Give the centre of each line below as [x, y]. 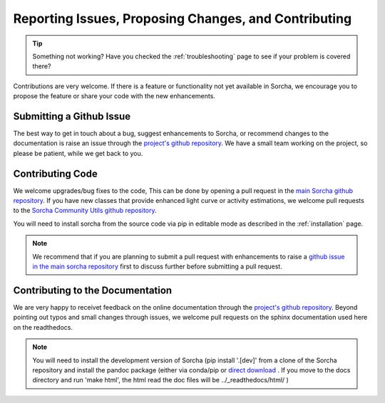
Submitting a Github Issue [72, 116]
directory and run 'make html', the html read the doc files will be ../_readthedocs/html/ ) [160, 380]
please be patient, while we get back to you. [78, 153]
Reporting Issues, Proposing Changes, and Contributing [183, 19]
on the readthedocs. [43, 327]
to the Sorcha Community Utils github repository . [85, 211]
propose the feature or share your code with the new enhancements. [114, 96]
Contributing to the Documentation [93, 290]
